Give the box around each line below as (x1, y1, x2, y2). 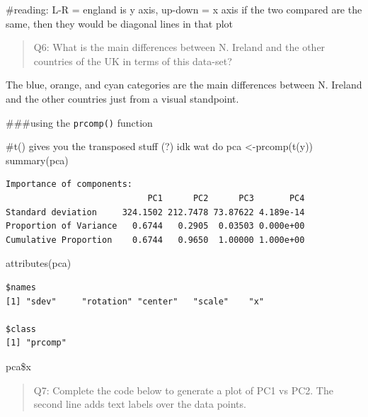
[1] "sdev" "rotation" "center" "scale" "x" (6, 296, 265, 307)
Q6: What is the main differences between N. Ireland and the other (33, 40, 326, 55)
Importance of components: (6, 179, 132, 190)
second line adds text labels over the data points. (33, 396, 246, 411)
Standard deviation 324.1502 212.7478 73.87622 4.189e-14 (6, 207, 305, 217)
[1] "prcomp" (6, 338, 67, 348)
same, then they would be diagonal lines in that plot (6, 16, 234, 30)
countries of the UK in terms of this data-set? (33, 53, 232, 68)
